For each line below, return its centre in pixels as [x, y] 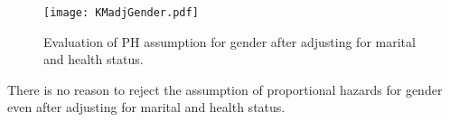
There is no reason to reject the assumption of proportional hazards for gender [225, 89]
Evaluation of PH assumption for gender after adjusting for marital [230, 41]
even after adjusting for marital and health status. [146, 107]
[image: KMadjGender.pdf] [121, 13]
